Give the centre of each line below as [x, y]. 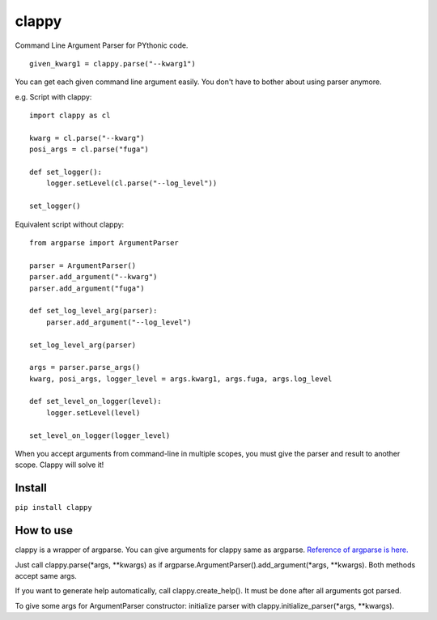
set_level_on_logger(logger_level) [100, 435]
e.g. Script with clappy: [53, 96]
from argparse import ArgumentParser [104, 243]
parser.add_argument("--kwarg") [93, 277]
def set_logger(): [66, 172]
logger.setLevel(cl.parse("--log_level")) [132, 183]
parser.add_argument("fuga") [87, 288]
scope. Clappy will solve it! [59, 465]
